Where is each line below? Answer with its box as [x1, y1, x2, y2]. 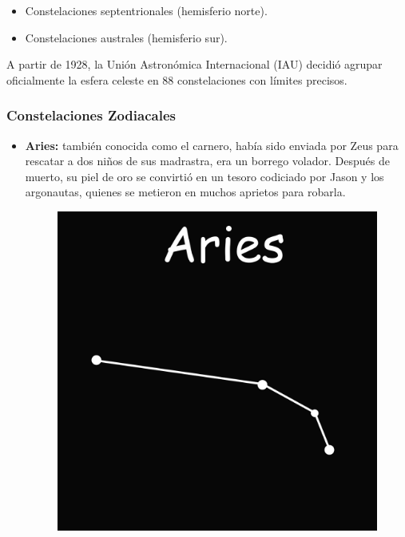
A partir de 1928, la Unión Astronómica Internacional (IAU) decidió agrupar [6, 56, 383, 73]
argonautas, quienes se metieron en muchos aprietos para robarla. [25, 184, 346, 200]
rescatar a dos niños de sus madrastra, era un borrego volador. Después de [25, 152, 390, 169]
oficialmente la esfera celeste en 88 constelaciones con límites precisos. [6, 71, 347, 88]
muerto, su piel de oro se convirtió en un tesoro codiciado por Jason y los [25, 168, 384, 184]
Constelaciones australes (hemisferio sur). [25, 29, 228, 45]
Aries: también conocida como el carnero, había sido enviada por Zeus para [25, 136, 399, 153]
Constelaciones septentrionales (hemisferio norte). [25, 2, 268, 18]
